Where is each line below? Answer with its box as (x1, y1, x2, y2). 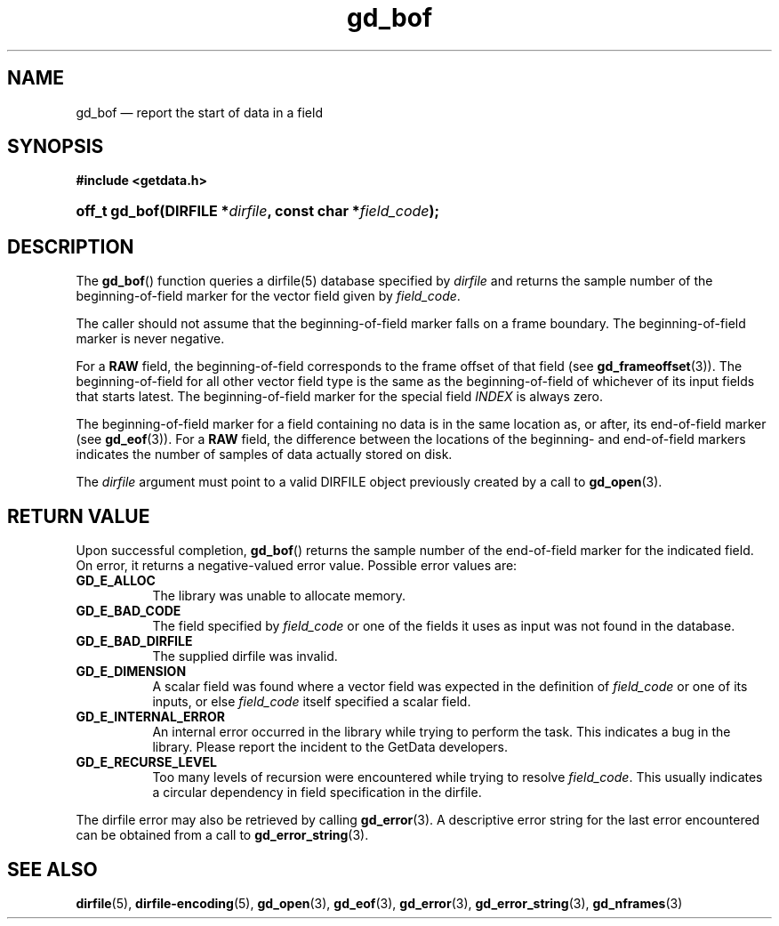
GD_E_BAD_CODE (76, 603, 181, 619)
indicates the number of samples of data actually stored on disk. (76, 447, 453, 463)
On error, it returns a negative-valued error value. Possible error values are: (76, 558, 518, 574)
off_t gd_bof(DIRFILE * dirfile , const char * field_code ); (76, 202, 440, 221)
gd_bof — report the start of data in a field (76, 104, 323, 120)
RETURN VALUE (7, 504, 150, 527)
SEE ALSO (7, 858, 98, 881)
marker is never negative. (76, 331, 225, 347)
